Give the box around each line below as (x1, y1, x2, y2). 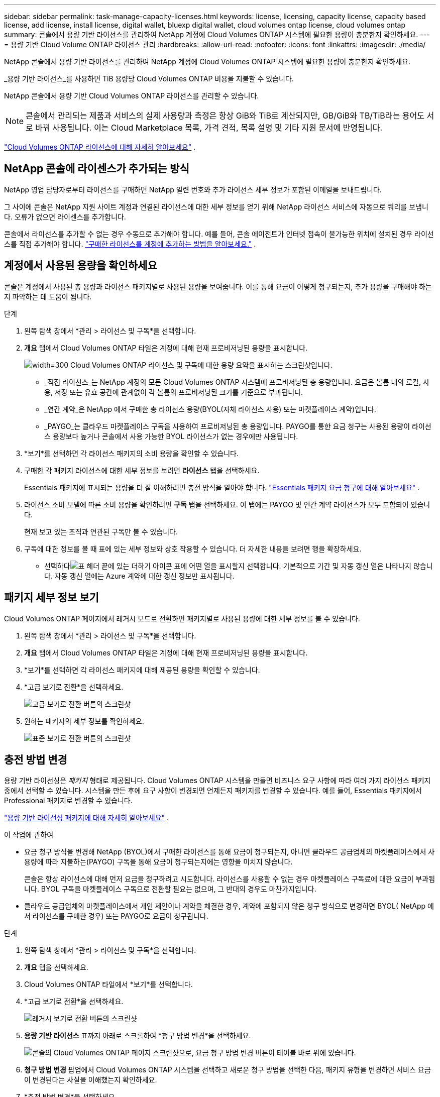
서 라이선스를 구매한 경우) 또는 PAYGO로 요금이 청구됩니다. (24, 912, 208, 921)
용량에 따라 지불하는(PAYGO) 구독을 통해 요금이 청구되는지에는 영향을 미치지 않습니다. (24, 857, 293, 866)
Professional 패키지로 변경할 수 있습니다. (4, 796, 133, 805)
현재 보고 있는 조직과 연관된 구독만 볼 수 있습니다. (24, 527, 178, 536)
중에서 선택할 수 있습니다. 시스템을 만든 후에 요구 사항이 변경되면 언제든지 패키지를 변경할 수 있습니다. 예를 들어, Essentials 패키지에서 (4, 786, 422, 795)
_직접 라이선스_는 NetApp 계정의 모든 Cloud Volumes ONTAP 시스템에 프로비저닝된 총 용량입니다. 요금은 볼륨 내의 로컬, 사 (44, 377, 429, 386)
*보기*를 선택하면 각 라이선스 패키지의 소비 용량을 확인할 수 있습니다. (24, 449, 239, 458)
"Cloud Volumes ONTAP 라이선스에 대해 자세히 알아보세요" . (4, 143, 196, 151)
